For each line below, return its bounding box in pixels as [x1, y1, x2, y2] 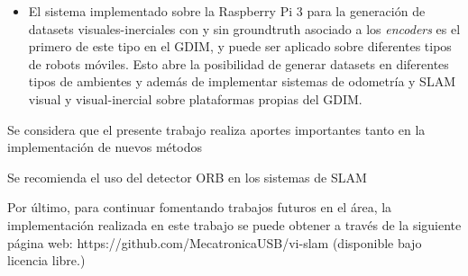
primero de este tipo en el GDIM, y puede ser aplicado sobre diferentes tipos [28, 37, 452, 56]
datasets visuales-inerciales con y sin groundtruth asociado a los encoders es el [28, 19, 461, 38]
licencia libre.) [7, 251, 86, 270]
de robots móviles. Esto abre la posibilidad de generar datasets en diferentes [28, 54, 449, 73]
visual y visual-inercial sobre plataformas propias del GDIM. [28, 89, 362, 108]
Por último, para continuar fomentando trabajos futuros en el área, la [7, 198, 392, 217]
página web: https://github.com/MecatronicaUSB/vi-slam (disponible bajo [7, 233, 422, 252]
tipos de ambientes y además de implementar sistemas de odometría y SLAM [28, 72, 455, 91]
